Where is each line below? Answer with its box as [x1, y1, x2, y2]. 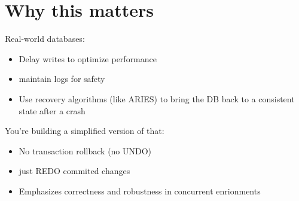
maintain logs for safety [19, 72, 105, 85]
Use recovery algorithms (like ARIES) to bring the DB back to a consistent [19, 92, 295, 105]
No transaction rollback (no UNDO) [19, 144, 152, 157]
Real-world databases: [5, 32, 85, 45]
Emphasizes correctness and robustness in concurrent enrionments [19, 184, 261, 197]
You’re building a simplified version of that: [5, 124, 164, 137]
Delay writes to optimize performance [19, 52, 157, 65]
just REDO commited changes [19, 165, 130, 177]
